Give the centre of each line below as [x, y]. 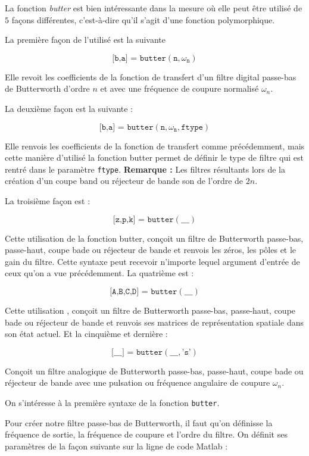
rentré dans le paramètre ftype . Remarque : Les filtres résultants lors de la [145, 169]
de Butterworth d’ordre [47, 88]
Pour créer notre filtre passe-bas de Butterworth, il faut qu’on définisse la [139, 422]
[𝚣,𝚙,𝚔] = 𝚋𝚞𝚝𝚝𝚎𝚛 [143, 219]
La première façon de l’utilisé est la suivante [85, 40]
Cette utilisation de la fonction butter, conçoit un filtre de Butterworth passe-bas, [154, 238]
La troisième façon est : [48, 201]
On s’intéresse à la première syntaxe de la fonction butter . [112, 402]
